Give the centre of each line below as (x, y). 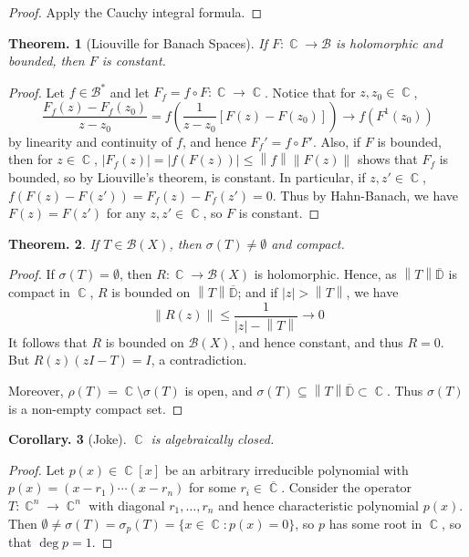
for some (212, 487)
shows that (387, 159)
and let (130, 92)
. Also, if (337, 141)
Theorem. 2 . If (54, 243)
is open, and (219, 390)
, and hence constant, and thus (317, 341)
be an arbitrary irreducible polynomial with (287, 469)
